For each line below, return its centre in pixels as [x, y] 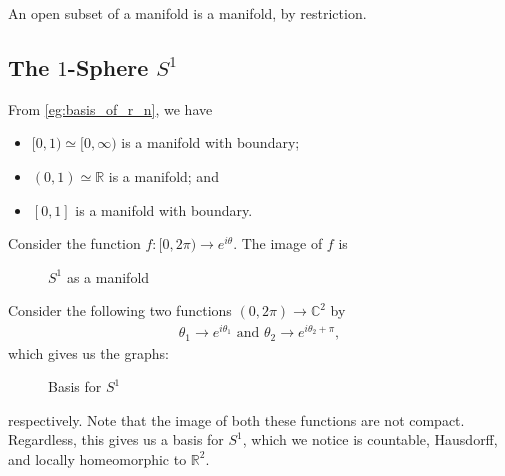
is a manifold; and [163, 175]
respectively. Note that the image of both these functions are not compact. [236, 419]
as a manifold [108, 276]
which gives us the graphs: [88, 352]
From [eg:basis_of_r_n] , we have [110, 108]
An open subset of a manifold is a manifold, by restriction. [187, 13]
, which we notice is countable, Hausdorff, [370, 439]
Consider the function [74, 243]
